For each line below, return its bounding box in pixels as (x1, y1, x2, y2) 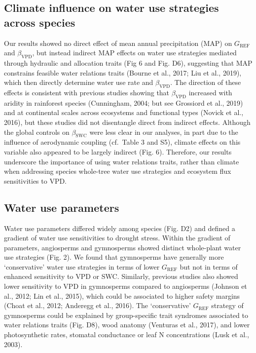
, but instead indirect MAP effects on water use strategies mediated (32, 47, 237, 58)
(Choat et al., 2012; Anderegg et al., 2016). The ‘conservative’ (4, 300, 191, 311)
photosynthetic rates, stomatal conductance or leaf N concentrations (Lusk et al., (4, 329, 249, 340)
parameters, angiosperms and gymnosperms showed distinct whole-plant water (4, 242, 241, 252)
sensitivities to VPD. (4, 175, 67, 186)
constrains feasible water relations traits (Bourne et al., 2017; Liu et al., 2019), (4, 67, 242, 78)
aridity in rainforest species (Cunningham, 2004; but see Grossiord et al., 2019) (4, 97, 243, 108)
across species (4, 14, 75, 30)
